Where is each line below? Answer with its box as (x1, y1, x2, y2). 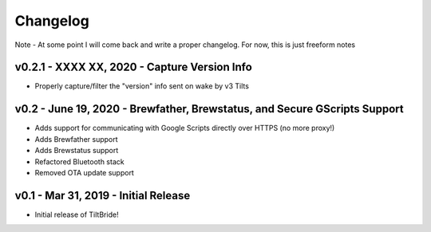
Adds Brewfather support (34, 134, 119, 144)
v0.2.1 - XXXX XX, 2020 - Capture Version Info (14, 61, 253, 74)
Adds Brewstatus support (34, 146, 119, 155)
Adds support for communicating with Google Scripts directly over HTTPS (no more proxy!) (34, 124, 335, 133)
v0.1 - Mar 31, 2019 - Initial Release (14, 188, 191, 203)
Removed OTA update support (34, 167, 135, 177)
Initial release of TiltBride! (34, 210, 119, 219)
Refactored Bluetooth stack (34, 156, 125, 167)
